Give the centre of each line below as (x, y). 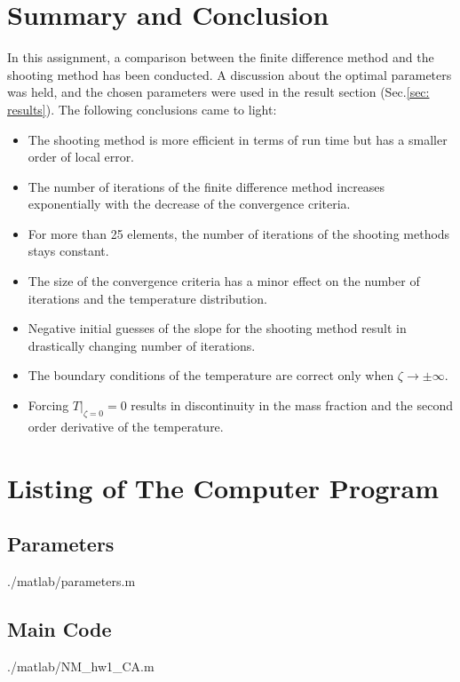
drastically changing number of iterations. (142, 345)
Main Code (59, 628)
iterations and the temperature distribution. (147, 298)
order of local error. (81, 157)
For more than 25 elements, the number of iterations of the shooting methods (239, 233)
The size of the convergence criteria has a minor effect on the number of (224, 281)
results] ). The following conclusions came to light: (142, 109)
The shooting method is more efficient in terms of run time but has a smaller (238, 139)
